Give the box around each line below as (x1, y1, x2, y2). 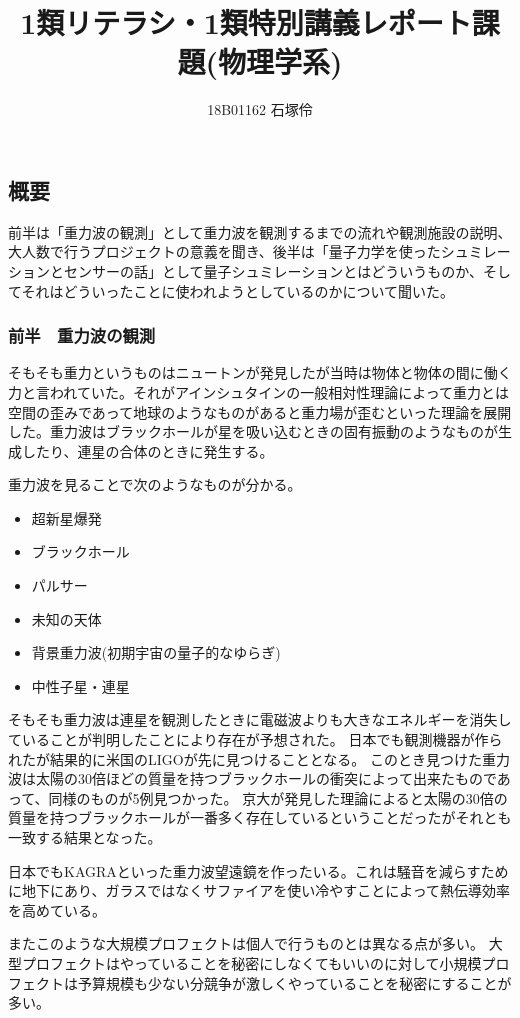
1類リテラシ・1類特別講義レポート (20, 2, 472, 43)
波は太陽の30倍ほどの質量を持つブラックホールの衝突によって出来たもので (8, 768, 497, 789)
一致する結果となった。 (8, 827, 162, 847)
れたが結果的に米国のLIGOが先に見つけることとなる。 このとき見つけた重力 (8, 748, 510, 769)
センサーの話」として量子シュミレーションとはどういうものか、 (63, 260, 484, 281)
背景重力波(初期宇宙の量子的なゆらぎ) (31, 642, 281, 663)
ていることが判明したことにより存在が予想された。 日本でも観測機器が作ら (8, 729, 503, 750)
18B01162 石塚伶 (207, 99, 313, 120)
